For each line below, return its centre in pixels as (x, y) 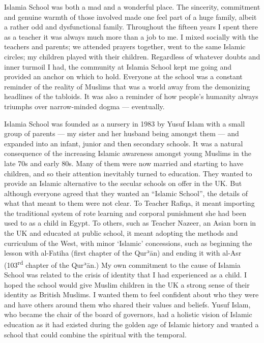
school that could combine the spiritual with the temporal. (95, 334)
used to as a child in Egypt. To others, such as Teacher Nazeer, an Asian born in (130, 223)
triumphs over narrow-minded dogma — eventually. (84, 106)
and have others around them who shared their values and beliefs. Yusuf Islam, (127, 304)
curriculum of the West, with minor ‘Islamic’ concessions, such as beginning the (128, 243)
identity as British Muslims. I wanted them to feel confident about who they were (131, 294)
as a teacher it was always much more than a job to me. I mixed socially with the (131, 36)
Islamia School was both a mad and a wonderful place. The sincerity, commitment (132, 7)
